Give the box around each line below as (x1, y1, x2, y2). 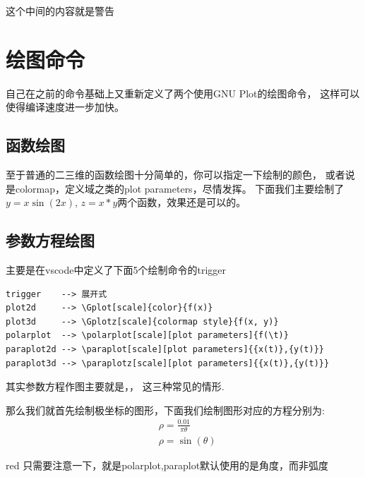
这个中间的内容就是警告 (6, 4, 114, 18)
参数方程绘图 (6, 229, 95, 251)
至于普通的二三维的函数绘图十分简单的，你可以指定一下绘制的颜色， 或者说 (6, 167, 355, 182)
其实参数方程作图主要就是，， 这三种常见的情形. (6, 379, 225, 394)
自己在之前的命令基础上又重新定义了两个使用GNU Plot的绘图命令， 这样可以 (6, 85, 360, 100)
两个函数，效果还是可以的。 (117, 195, 246, 210)
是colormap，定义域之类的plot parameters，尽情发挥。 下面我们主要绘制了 (6, 181, 345, 195)
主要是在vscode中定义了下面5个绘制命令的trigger (6, 262, 227, 277)
